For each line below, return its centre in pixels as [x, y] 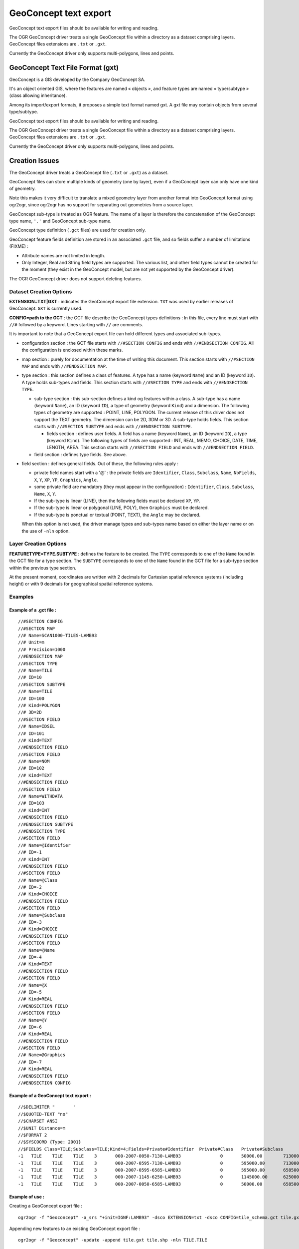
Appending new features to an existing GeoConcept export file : [75, 1229]
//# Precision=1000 [42, 649]
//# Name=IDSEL [37, 726]
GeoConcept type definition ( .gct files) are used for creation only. [78, 230]
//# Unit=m [31, 642]
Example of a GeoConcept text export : [50, 1096]
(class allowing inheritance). [38, 95]
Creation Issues [34, 161]
